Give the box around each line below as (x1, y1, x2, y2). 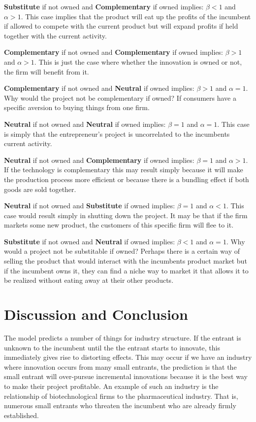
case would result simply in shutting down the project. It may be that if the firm (4, 210, 248, 220)
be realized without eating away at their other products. (4, 275, 174, 285)
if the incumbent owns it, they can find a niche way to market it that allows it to (4, 265, 249, 275)
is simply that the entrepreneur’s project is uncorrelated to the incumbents (4, 128, 230, 139)
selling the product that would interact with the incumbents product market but (4, 256, 247, 266)
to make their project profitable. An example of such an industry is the (4, 381, 219, 391)
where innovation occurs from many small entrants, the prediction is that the (4, 361, 237, 372)
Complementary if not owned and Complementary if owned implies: (4, 47, 224, 57)
